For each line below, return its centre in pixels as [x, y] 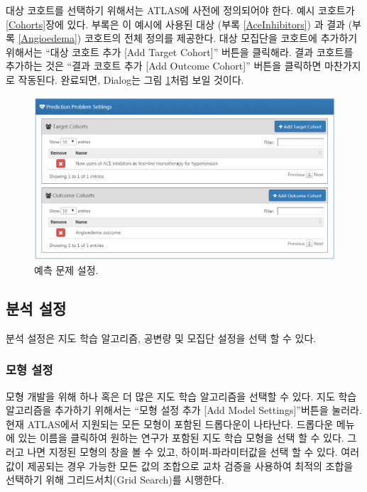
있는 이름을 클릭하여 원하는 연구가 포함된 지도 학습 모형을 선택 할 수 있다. [181, 438]
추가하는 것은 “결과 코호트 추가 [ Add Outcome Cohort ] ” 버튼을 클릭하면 [164, 66]
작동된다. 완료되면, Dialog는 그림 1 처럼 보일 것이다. [131, 79]
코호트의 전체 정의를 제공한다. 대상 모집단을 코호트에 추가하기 [221, 38]
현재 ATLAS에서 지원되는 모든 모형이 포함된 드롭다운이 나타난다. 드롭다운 [170, 423]
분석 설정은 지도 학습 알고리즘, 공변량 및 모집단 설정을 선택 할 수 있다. [161, 338]
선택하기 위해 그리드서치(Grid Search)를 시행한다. [115, 480]
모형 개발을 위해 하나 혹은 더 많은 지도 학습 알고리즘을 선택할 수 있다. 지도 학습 [181, 396]
